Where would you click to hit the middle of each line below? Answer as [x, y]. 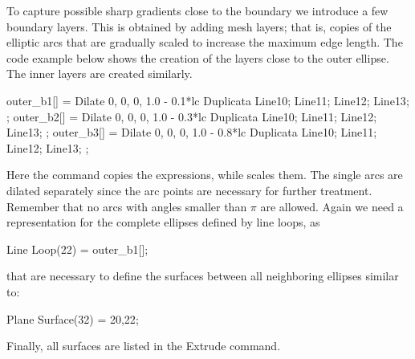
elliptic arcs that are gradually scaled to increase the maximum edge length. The [205, 42]
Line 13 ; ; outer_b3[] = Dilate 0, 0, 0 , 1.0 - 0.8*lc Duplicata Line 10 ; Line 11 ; [192, 132]
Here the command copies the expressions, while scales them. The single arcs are [205, 175]
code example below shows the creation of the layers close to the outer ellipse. [198, 57]
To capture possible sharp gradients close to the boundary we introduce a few [197, 10]
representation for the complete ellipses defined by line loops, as [163, 222]
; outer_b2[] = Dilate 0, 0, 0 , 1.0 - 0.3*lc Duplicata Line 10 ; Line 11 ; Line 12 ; [192, 116]
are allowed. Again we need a [332, 206]
